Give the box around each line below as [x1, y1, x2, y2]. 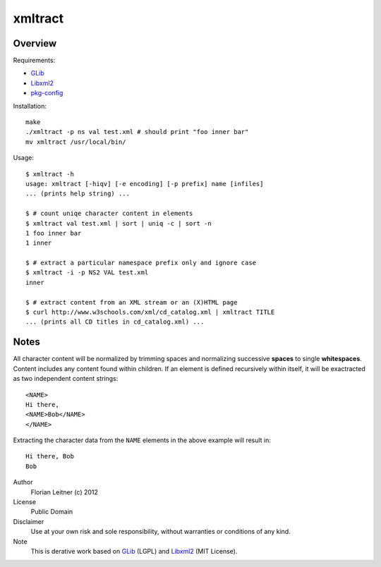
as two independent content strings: [13, 374, 119, 383]
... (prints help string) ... [25, 190, 131, 197]
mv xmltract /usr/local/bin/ [25, 138, 126, 146]
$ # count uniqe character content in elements [25, 209, 193, 218]
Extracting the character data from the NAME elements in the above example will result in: [13, 436, 272, 444]
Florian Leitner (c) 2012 [30, 487, 99, 496]
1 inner [25, 239, 52, 247]
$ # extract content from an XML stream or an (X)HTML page [25, 298, 238, 306]
